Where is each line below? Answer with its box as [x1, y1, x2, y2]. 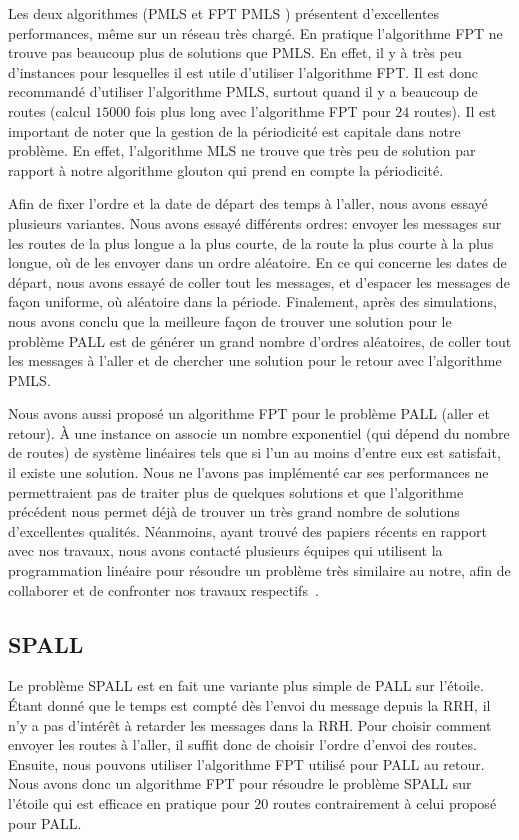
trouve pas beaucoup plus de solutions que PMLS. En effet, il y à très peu [8, 42, 462, 63]
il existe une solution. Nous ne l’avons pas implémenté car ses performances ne [8, 462, 489, 483]
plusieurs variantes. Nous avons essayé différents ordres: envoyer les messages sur [8, 212, 502, 233]
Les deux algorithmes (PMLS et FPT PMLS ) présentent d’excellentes [8, 3, 440, 23]
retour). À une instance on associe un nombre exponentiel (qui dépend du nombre [8, 422, 510, 443]
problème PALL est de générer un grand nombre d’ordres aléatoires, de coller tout [8, 330, 512, 351]
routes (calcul [8, 100, 91, 121]
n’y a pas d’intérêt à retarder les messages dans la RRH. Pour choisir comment [8, 714, 492, 735]
